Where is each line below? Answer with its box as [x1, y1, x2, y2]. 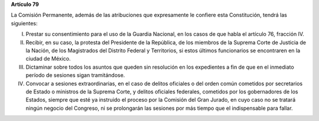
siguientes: [11, 19, 38, 26]
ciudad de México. [25, 55, 71, 62]
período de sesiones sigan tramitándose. [25, 72, 125, 79]
